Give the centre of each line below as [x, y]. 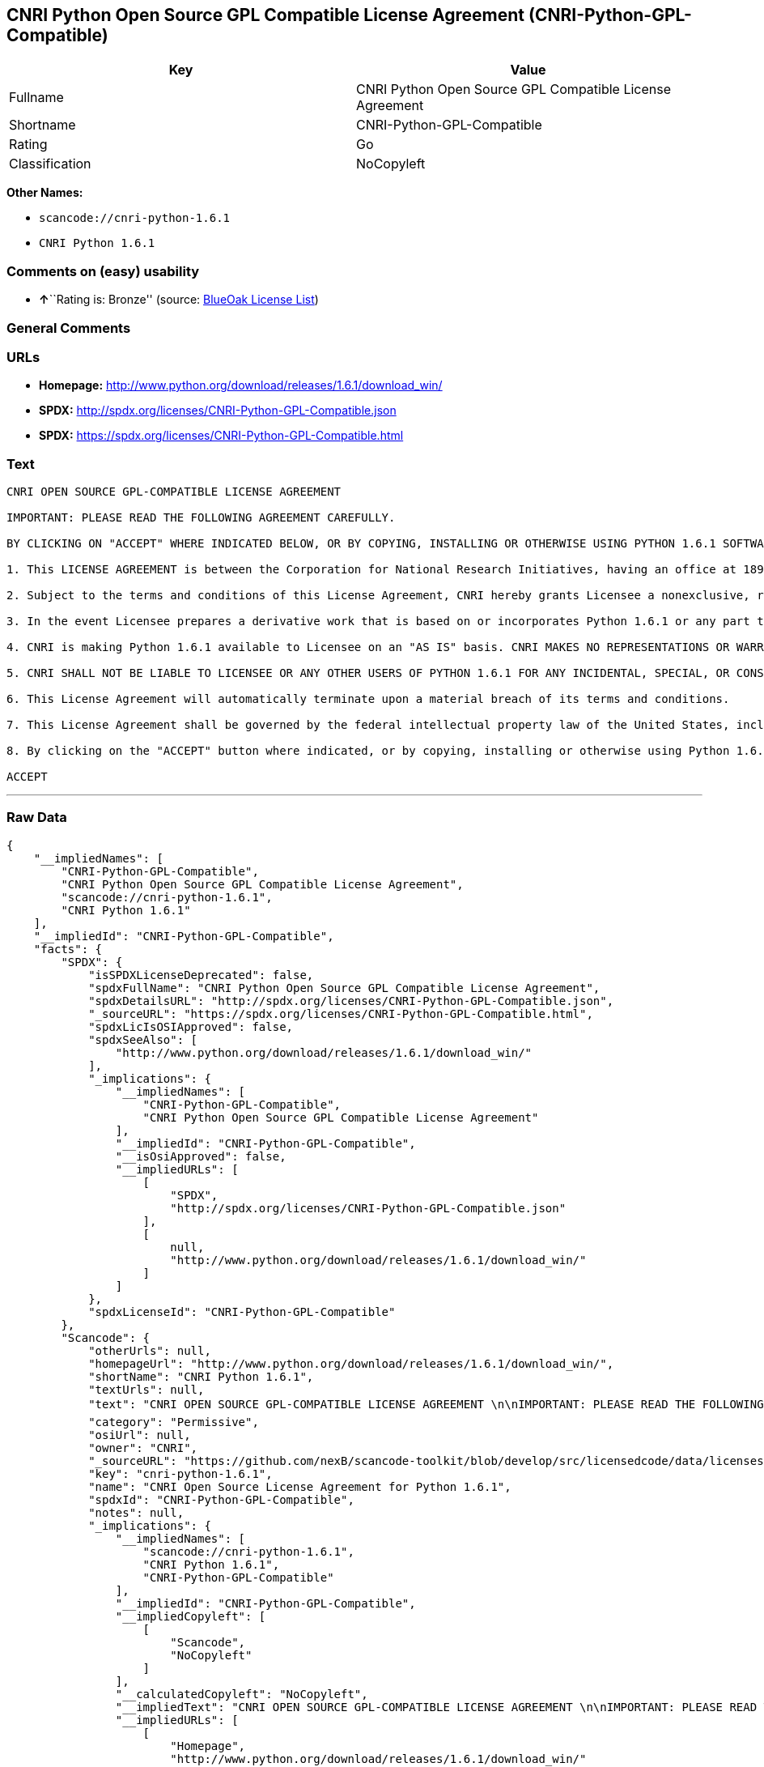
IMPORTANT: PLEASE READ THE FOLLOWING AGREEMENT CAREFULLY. [201, 518]
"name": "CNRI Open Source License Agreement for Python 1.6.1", [300, 1486]
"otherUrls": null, [150, 1350]
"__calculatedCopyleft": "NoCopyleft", [242, 1694]
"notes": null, [136, 1512]
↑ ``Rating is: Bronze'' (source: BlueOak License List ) [179, 300]
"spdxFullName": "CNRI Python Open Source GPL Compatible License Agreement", [344, 988]
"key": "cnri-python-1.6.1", [180, 1473]
